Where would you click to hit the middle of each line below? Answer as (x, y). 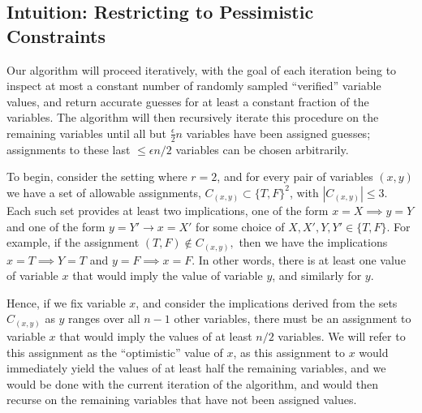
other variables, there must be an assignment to (293, 318)
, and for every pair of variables (295, 176)
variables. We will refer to (342, 336)
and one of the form (56, 226)
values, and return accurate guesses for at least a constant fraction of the (188, 101)
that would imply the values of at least (156, 336)
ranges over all (104, 318)
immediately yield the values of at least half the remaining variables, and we (196, 368)
